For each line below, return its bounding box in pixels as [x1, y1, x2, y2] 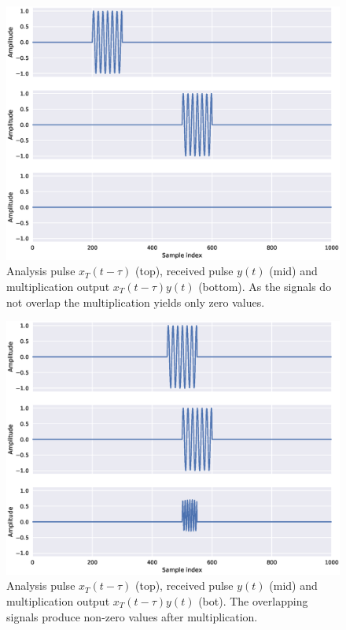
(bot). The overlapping [198, 593, 308, 609]
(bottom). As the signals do [198, 278, 332, 294]
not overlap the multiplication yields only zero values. [6, 293, 265, 310]
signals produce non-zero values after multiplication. [6, 608, 258, 624]
